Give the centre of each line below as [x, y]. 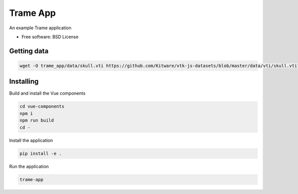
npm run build [37, 121]
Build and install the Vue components [47, 93]
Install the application [31, 140]
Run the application [29, 166]
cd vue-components [42, 106]
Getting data [29, 51]
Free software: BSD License [50, 37]
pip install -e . [41, 153]
